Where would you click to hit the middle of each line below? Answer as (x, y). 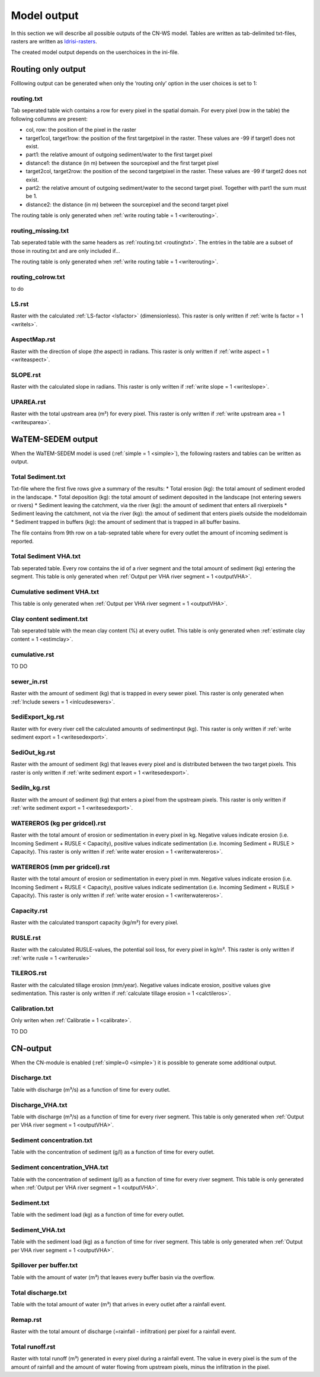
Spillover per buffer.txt (44, 1265)
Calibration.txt (32, 1009)
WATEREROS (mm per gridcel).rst (60, 867)
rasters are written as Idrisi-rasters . (54, 41)
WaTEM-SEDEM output (55, 439)
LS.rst (20, 304)
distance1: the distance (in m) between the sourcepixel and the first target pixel (122, 163)
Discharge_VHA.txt (39, 1105)
